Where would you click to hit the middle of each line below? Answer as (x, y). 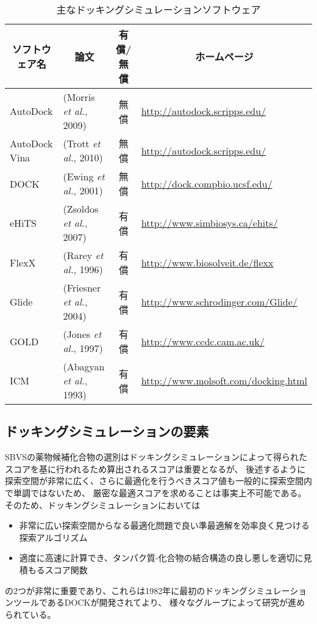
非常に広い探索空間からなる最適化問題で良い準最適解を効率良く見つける (164, 525)
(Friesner (82, 288)
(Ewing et (84, 176)
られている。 (30, 614)
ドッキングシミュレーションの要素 (107, 431)
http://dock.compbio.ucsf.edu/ (207, 183)
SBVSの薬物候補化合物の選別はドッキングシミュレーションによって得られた (156, 457)
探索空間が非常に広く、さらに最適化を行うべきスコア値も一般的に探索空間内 (158, 481)
